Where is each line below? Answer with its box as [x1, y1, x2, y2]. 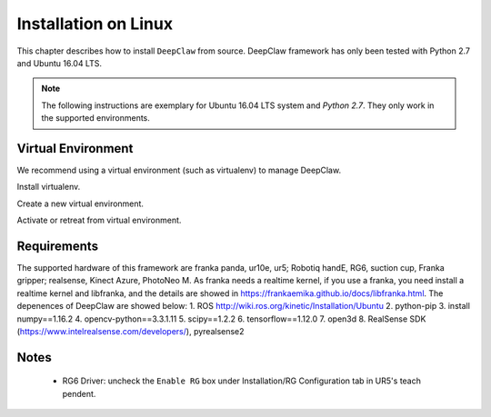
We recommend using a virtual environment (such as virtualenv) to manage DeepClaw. [16, 164, 341, 176]
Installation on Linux [16, 14, 173, 34]
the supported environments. [41, 113, 150, 124]
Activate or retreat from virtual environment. [16, 214, 182, 226]
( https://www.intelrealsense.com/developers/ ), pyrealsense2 [16, 326, 245, 337]
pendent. [62, 388, 96, 399]
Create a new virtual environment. [16, 198, 145, 209]
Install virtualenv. [16, 182, 81, 193]
